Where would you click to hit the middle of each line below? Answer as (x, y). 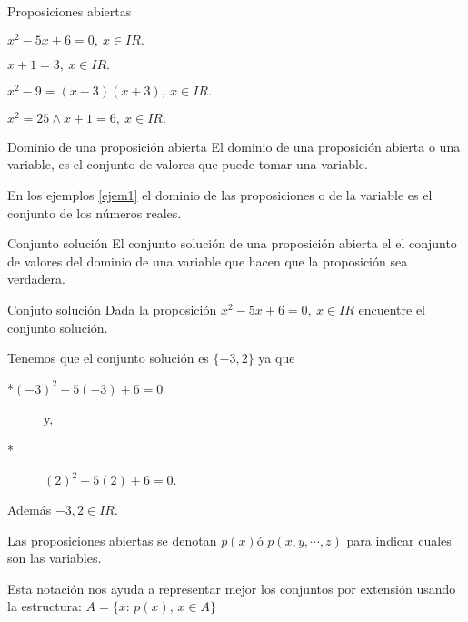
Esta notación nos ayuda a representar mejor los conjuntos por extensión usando (232, 588)
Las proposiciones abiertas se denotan (112, 540)
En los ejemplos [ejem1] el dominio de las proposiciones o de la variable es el (220, 195)
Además (30, 510)
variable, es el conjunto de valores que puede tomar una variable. (188, 164)
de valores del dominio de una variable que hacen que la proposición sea (208, 261)
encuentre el (392, 309)
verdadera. (36, 279)
